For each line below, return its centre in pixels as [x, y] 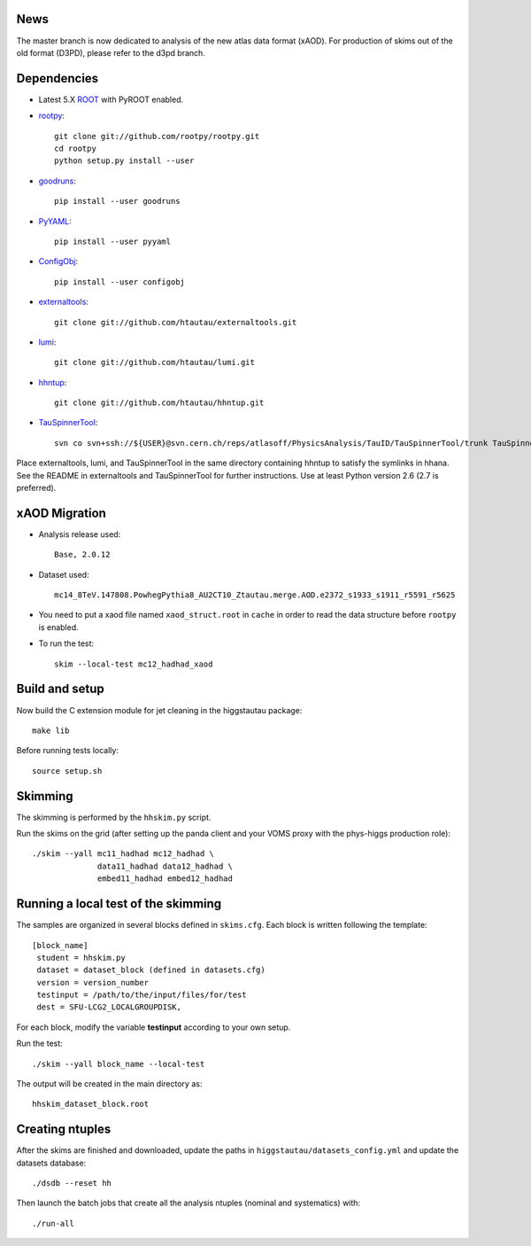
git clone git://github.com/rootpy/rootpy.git [157, 136]
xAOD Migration [61, 513]
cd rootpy [75, 148]
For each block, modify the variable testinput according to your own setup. [154, 1027]
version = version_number [93, 982]
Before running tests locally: [68, 751]
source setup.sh [67, 771]
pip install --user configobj [120, 282]
